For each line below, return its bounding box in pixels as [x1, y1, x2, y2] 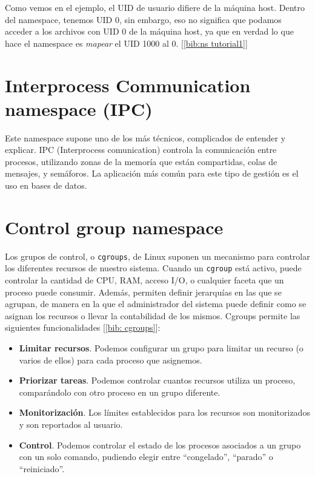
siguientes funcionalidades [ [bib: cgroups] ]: [5, 321, 161, 334]
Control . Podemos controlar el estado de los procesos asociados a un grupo [19, 438, 301, 451]
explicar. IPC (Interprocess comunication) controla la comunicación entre [5, 143, 277, 156]
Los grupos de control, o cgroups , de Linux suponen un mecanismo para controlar [5, 249, 310, 262]
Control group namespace [5, 214, 224, 239]
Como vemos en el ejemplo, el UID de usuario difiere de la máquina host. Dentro [5, 1, 305, 13]
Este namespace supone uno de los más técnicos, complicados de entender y [5, 131, 286, 144]
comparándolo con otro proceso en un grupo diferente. [19, 385, 220, 398]
